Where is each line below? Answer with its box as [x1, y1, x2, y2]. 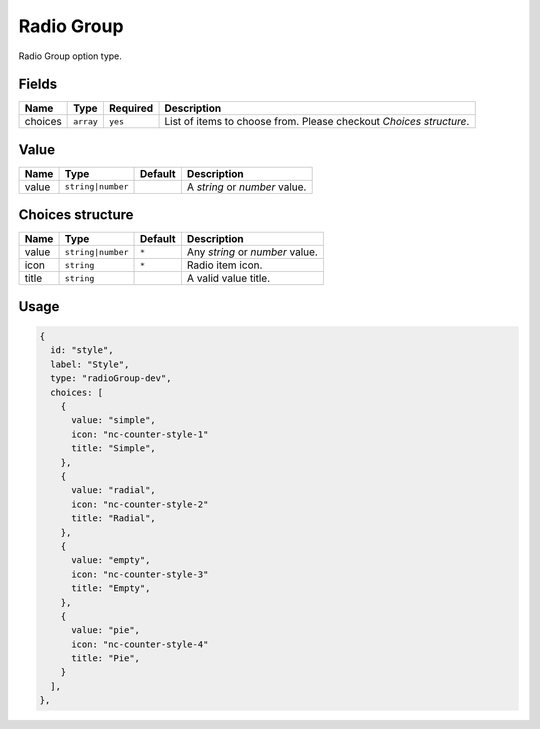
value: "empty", [71, 555, 151, 566]
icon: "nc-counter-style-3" [71, 568, 209, 580]
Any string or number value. [186, 245, 319, 259]
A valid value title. [186, 271, 271, 285]
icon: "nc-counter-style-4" [71, 638, 209, 650]
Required [108, 101, 154, 115]
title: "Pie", [71, 653, 140, 664]
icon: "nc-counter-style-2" [71, 498, 209, 510]
